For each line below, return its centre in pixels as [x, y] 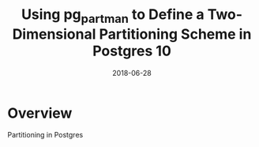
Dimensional [54, 34]
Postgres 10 [132, 51]
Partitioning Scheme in [175, 34]
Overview [40, 113]
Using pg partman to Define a [113, 16]
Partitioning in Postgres [45, 135]
